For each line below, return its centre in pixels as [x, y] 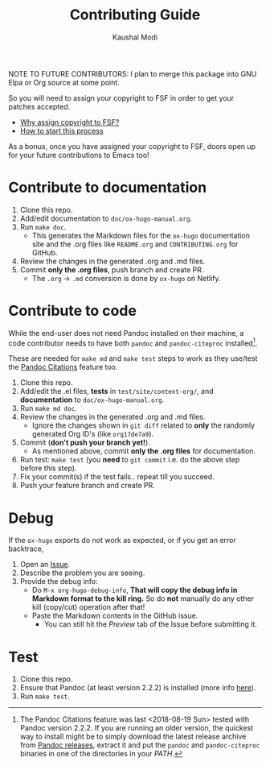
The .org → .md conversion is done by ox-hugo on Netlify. [126, 278]
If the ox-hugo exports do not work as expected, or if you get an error [122, 540]
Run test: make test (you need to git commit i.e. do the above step [130, 460]
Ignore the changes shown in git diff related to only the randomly [143, 425]
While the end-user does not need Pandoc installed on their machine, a [126, 333]
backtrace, [26, 549]
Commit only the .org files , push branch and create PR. [112, 269]
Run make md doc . [49, 408]
